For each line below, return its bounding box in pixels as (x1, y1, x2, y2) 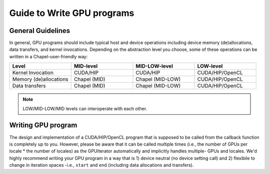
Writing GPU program (9, 121, 77, 130)
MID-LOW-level (135, 63, 173, 70)
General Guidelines (9, 26, 70, 35)
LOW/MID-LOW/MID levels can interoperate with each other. (22, 105, 147, 112)
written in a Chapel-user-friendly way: (9, 53, 88, 59)
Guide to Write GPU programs (9, 7, 134, 18)
